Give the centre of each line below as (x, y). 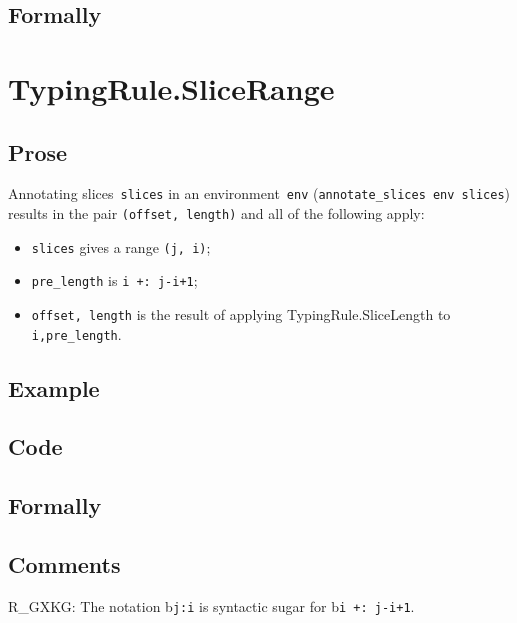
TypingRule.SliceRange (171, 87)
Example (54, 387)
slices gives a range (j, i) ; (121, 246)
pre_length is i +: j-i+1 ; (114, 280)
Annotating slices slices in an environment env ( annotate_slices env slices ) (259, 193)
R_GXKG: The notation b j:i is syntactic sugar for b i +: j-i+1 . (211, 605)
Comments (64, 564)
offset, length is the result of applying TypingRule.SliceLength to (241, 313)
